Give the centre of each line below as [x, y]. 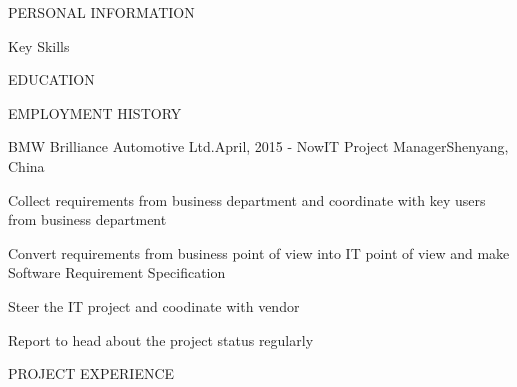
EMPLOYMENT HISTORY [95, 112]
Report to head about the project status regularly [161, 339]
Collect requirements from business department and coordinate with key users [247, 199]
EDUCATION [51, 79]
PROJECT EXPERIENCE [91, 373]
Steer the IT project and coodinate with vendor [154, 305]
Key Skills [39, 45]
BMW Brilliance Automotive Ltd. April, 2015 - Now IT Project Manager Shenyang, [258, 146]
